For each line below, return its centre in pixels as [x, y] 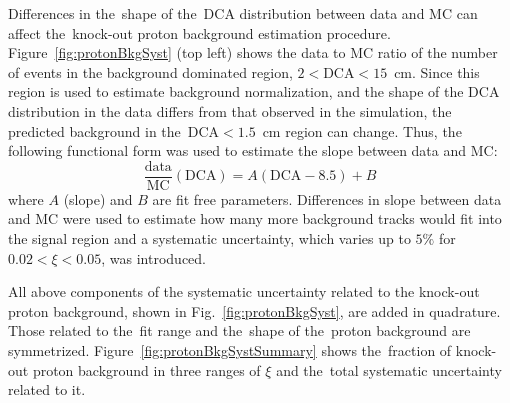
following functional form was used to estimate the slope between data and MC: [253, 150]
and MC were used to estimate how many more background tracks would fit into [255, 218]
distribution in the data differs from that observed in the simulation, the [230, 110]
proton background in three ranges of [146, 369]
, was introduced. [153, 257]
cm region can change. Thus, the [362, 130]
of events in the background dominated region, [150, 71]
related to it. [47, 389]
